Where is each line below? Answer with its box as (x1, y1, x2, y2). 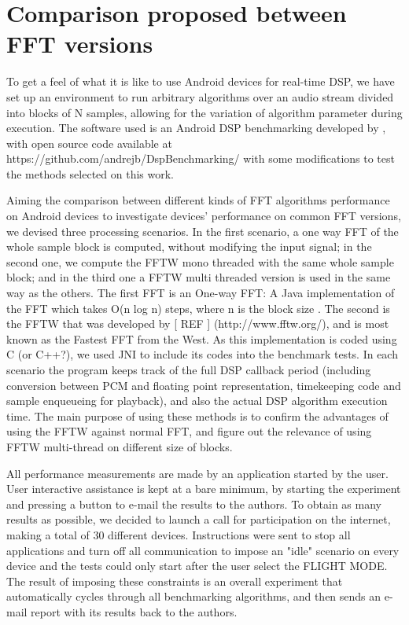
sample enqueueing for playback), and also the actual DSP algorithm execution (6, 392, 388, 409)
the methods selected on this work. (6, 165, 174, 182)
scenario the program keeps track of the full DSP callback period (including (6, 362, 371, 377)
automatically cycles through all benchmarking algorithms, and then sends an (6, 588, 381, 605)
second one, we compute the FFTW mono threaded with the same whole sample (6, 253, 394, 270)
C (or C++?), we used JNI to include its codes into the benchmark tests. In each (6, 346, 398, 362)
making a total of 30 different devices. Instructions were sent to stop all (6, 526, 351, 542)
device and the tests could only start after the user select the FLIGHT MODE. (6, 557, 388, 574)
